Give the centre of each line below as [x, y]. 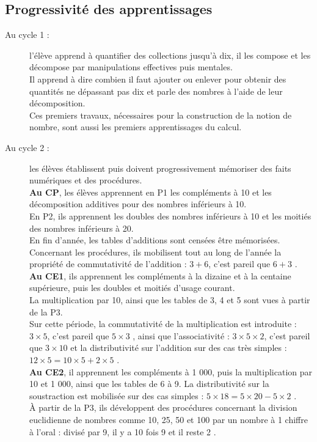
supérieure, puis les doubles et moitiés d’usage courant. [132, 288]
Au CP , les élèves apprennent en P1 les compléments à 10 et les [151, 192]
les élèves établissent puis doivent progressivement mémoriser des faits [160, 168]
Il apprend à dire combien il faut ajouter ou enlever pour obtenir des [158, 79]
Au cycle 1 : [27, 35]
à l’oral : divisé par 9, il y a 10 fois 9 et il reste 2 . [123, 431]
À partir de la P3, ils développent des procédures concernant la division [163, 407]
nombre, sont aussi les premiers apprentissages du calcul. [136, 127]
